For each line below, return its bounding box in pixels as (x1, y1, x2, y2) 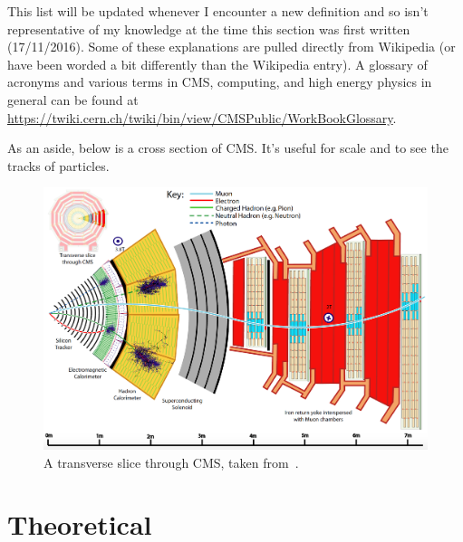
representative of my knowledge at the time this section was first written (7, 19, 410, 38)
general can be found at (7, 90, 139, 109)
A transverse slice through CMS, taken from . (43, 452, 299, 471)
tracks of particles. (7, 156, 110, 175)
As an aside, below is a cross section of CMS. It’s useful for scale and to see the (7, 138, 449, 157)
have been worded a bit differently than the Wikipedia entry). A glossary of (7, 54, 428, 73)
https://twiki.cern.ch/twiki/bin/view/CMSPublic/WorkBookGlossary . (7, 108, 397, 127)
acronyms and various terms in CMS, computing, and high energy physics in (7, 72, 432, 91)
